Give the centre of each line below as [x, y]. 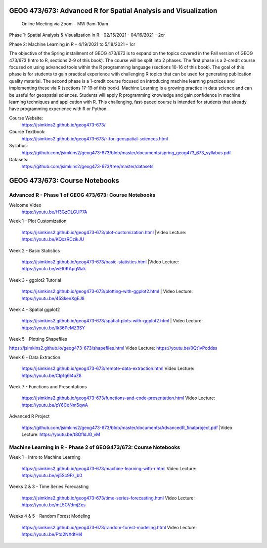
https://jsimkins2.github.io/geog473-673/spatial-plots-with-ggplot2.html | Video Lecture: [112, 321]
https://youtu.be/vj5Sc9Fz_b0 [52, 475]
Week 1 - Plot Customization [38, 221]
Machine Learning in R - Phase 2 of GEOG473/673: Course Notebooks [95, 447]
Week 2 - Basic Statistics [35, 250]
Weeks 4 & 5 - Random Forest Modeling [50, 516]
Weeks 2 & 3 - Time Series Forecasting [49, 487]
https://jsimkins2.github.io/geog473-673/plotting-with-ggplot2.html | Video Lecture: [107, 291]
